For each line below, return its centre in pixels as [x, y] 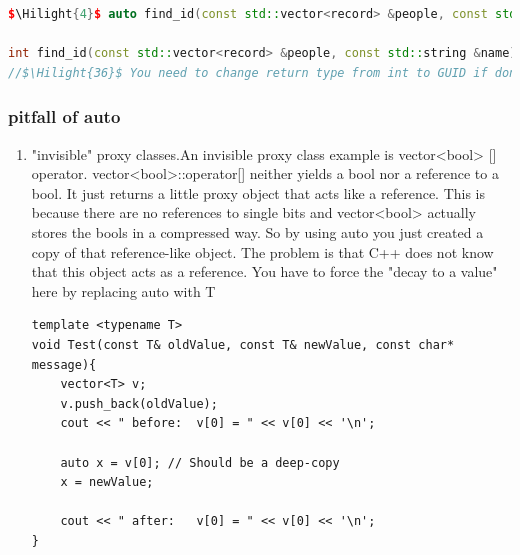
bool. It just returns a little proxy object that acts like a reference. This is [258, 192]
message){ [64, 364]
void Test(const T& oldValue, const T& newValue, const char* [243, 344]
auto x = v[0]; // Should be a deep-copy [200, 462]
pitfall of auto [64, 116]
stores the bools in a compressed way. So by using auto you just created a [257, 231]
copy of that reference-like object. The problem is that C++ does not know [262, 251]
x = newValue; [107, 482]
